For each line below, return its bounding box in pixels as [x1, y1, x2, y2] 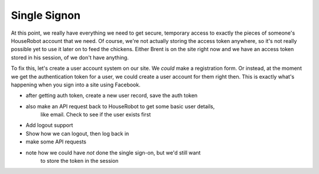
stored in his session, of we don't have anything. [11, 53, 129, 61]
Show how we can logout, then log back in [25, 130, 129, 137]
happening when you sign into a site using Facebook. [11, 81, 141, 88]
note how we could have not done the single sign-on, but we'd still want [25, 149, 201, 156]
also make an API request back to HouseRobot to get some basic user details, [25, 103, 215, 110]
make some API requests [25, 138, 87, 145]
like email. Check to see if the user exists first [40, 111, 151, 118]
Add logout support [25, 122, 73, 129]
